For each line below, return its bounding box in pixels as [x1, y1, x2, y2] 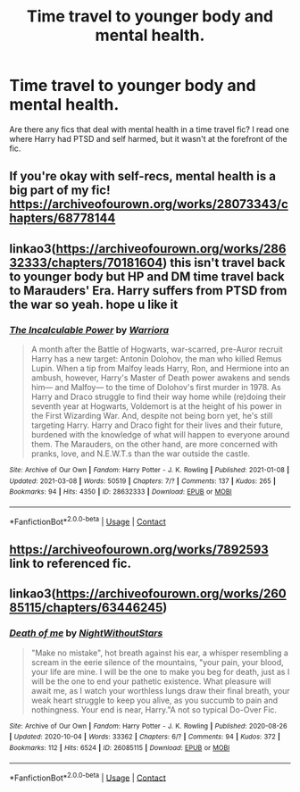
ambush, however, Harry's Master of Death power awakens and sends [30, 372, 290, 383]
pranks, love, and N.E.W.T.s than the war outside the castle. [30, 448, 251, 459]
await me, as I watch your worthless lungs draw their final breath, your [30, 685, 290, 696]
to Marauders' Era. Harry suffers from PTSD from [9, 283, 287, 298]
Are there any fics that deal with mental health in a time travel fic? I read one [9, 123, 290, 135]
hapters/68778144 [9, 211, 116, 226]
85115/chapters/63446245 [9, 600, 163, 615]
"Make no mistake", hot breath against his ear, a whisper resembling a [30, 647, 288, 658]
